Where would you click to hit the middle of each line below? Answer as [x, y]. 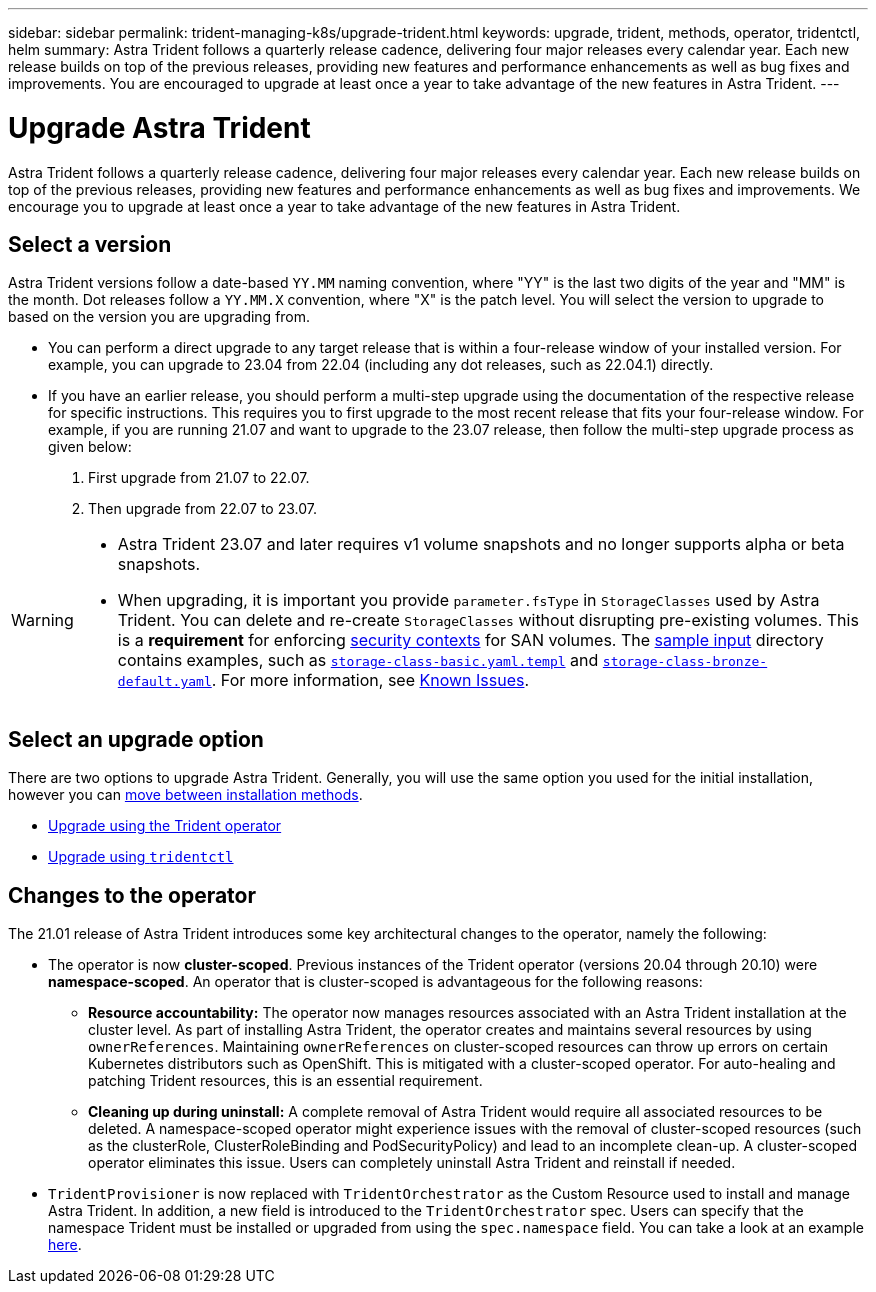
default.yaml [164, 682]
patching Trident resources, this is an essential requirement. [285, 1081]
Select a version [90, 244]
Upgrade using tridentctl [141, 857]
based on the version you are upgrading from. [159, 317]
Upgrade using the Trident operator [165, 826]
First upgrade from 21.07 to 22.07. [199, 478]
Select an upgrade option [136, 739]
